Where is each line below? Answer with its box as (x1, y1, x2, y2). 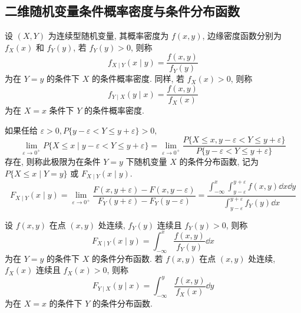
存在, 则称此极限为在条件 (5, 155, 101, 168)
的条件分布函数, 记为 (179, 155, 259, 168)
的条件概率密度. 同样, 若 (91, 72, 185, 85)
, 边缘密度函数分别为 (202, 29, 282, 42)
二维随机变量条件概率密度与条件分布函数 (5, 2, 240, 20)
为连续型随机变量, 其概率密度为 (48, 29, 169, 42)
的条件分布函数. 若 (91, 252, 163, 264)
